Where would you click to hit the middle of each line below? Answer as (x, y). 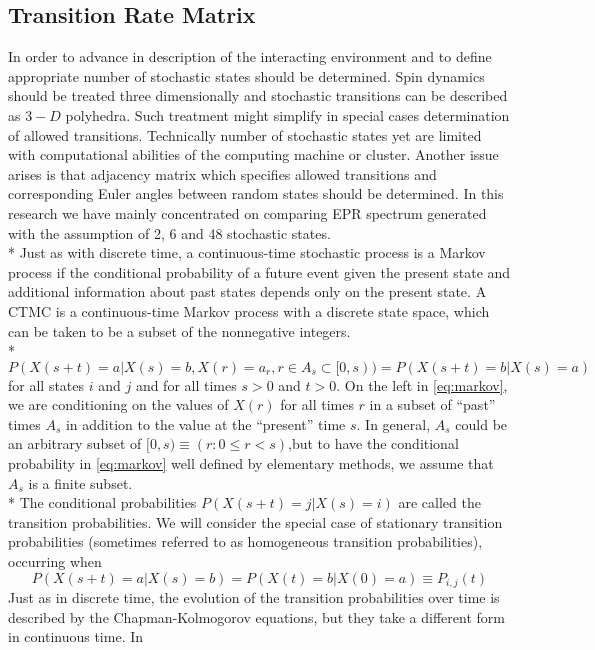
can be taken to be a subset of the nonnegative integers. (179, 330)
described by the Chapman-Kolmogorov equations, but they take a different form (256, 616)
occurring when (55, 561)
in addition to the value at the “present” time (205, 423)
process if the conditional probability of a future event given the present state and (259, 271)
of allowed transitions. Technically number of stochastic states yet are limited (245, 134)
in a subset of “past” (432, 404)
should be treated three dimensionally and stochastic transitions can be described (258, 95)
